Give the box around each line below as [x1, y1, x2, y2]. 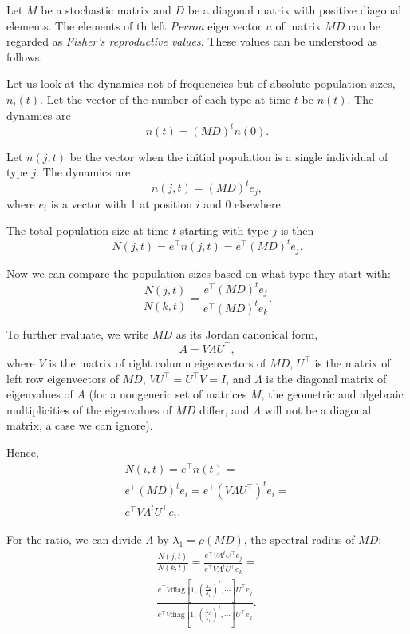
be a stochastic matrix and [41, 2, 171, 18]
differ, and [199, 401, 250, 418]
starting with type [179, 222, 269, 239]
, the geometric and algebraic [261, 386, 404, 402]
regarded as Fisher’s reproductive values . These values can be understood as [6, 33, 377, 50]
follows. [6, 48, 43, 65]
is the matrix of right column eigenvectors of [49, 354, 266, 370]
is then [280, 222, 314, 239]
